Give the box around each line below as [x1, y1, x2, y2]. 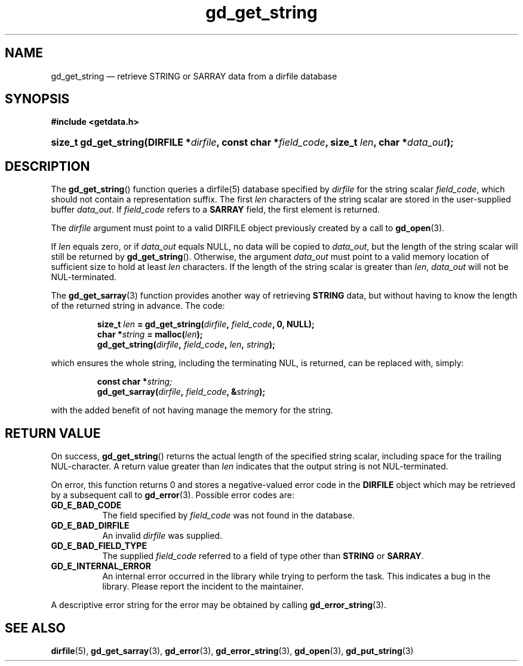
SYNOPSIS [5, 91, 70, 107]
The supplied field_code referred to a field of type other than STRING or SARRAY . [102, 551, 424, 561]
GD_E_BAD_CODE [51, 500, 122, 511]
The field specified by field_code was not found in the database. [102, 510, 355, 521]
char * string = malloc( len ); [97, 329, 203, 340]
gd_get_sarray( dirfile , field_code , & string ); [97, 386, 266, 397]
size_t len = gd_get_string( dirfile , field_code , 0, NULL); [97, 319, 315, 330]
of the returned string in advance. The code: [51, 300, 225, 311]
